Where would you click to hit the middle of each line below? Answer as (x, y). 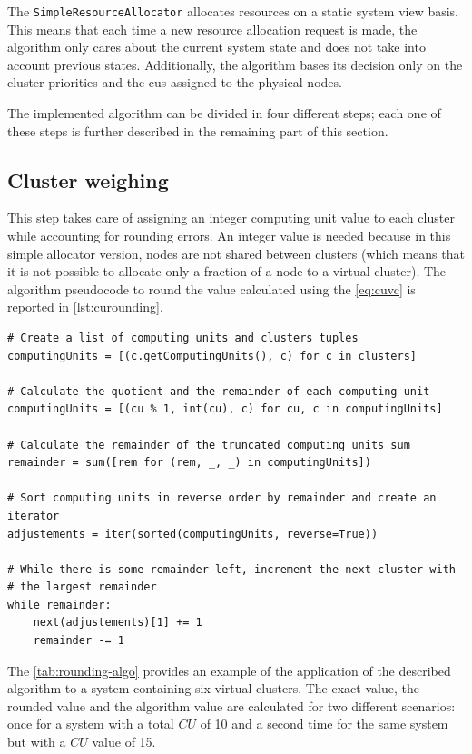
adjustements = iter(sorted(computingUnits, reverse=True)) (193, 534)
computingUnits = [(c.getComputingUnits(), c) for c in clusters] (212, 356)
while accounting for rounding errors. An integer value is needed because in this (229, 236)
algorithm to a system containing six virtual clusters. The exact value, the (213, 688)
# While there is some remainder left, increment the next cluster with (231, 569)
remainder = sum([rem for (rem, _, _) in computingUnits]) (189, 463)
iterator (34, 516)
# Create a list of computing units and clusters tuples (183, 337)
